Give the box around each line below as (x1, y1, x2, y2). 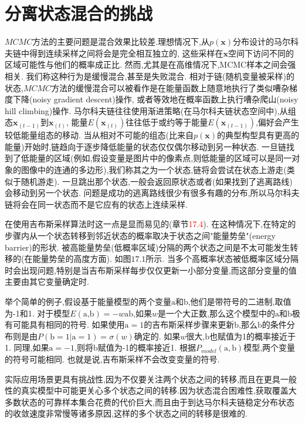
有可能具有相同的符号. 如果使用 (5, 318, 125, 331)
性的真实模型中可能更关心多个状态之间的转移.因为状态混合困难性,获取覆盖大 (5, 384, 297, 397)
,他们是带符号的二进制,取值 (188, 295, 292, 307)
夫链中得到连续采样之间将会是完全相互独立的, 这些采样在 (5, 46, 223, 59)
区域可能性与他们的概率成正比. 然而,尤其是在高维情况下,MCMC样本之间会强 (5, 58, 296, 71)
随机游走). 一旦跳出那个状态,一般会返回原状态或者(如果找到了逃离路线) (21, 175, 293, 187)
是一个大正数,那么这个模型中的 (158, 307, 275, 319)
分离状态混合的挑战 (5, 1, 153, 25)
